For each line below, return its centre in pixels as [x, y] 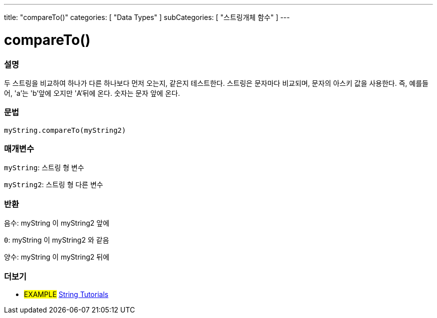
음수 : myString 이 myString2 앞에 [57, 223]
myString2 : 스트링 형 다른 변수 [54, 185]
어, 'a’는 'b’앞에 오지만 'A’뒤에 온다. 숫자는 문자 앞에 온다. [92, 93]
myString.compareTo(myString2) [65, 130]
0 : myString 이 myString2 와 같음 [57, 240]
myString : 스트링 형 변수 [44, 168]
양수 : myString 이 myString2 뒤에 [57, 257]
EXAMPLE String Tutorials [66, 294]
